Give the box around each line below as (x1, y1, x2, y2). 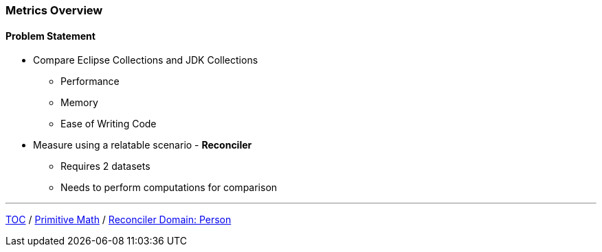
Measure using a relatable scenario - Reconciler (33, 139, 252, 151)
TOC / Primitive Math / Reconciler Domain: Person (5, 214, 232, 226)
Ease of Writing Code (60, 118, 157, 130)
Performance (60, 75, 120, 88)
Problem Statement (5, 29, 96, 42)
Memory (60, 97, 98, 109)
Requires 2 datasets (60, 160, 150, 173)
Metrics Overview (5, 3, 103, 17)
